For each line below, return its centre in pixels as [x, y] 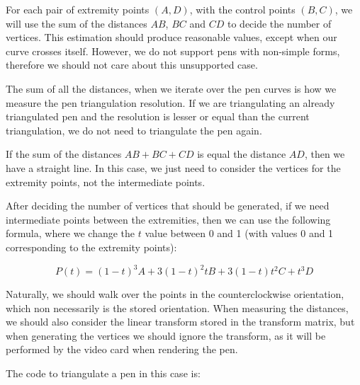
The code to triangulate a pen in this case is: [103, 373]
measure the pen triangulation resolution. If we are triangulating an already [170, 102]
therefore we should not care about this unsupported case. [132, 65]
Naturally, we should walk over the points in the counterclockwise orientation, [175, 294]
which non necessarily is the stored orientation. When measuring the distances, [177, 308]
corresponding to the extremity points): [91, 247]
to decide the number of [279, 23]
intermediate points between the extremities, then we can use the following [168, 219]
